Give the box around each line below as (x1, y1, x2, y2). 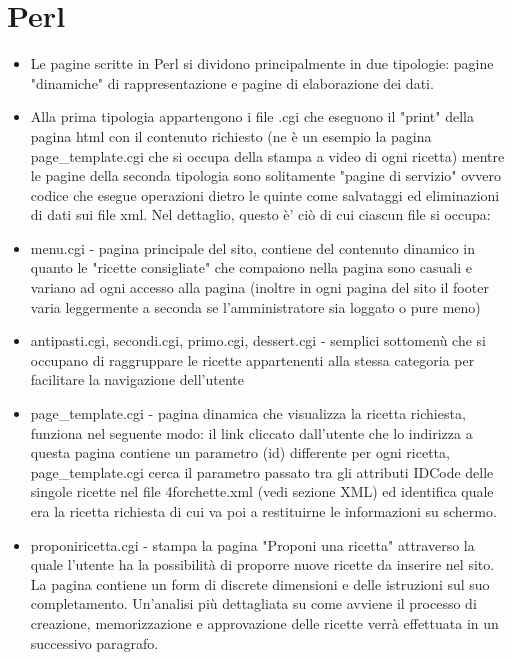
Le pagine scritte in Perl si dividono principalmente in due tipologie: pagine (30, 53, 494, 74)
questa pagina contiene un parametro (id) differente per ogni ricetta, (30, 442, 450, 463)
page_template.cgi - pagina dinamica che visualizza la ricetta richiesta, (30, 403, 466, 424)
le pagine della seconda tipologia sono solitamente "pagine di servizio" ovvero (30, 165, 501, 186)
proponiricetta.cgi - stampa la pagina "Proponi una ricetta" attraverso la (30, 534, 475, 555)
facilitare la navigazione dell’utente (30, 369, 244, 390)
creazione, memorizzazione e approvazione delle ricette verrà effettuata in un (30, 612, 499, 633)
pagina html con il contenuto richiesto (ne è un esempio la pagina (30, 125, 432, 146)
